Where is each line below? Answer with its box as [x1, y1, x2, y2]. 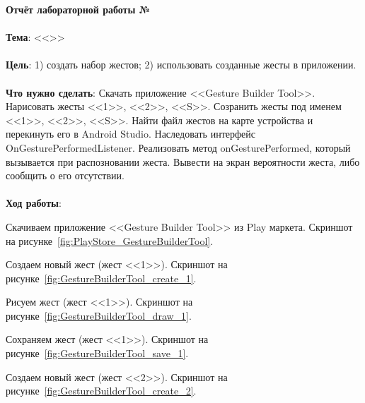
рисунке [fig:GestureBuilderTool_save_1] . [6, 346, 189, 361]
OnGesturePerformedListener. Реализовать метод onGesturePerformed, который [6, 140, 351, 155]
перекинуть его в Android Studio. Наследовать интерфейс [6, 126, 255, 141]
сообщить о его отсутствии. [6, 168, 124, 183]
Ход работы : [6, 196, 62, 210]
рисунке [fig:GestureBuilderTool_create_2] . [6, 383, 197, 398]
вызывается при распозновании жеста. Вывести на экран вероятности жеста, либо [6, 154, 360, 169]
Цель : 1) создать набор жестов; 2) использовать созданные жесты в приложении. [6, 57, 357, 72]
